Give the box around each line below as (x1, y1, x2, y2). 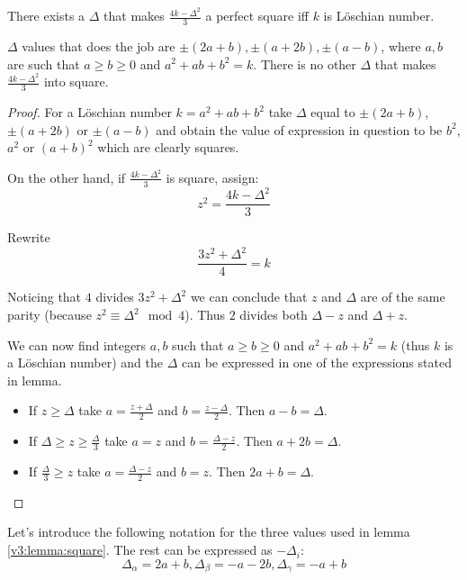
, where (381, 36, 421, 55)
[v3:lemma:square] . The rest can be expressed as (7, 540, 273, 559)
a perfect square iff (205, 6, 309, 25)
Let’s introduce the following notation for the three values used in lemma (7, 522, 410, 541)
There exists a (7, 6, 85, 25)
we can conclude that (190, 287, 308, 306)
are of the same (360, 287, 445, 306)
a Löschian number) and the (7, 353, 163, 372)
